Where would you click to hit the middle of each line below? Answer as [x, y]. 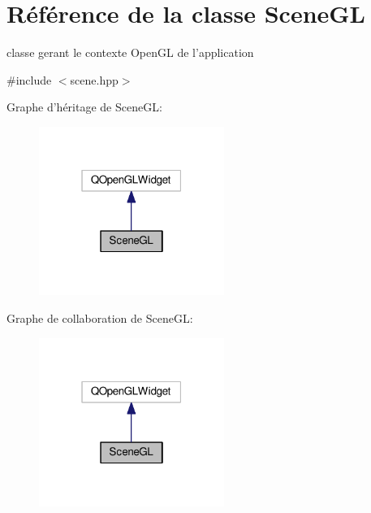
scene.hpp [94, 79]
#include [29, 79]
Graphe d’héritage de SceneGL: [84, 107]
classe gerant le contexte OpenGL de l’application [130, 52]
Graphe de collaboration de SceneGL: [100, 318]
